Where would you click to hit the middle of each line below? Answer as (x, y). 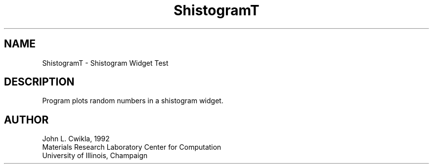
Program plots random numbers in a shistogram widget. (133, 101)
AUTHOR (26, 120)
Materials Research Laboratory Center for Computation (132, 147)
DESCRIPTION (39, 82)
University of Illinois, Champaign (95, 156)
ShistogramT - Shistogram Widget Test (105, 63)
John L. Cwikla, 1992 (76, 139)
